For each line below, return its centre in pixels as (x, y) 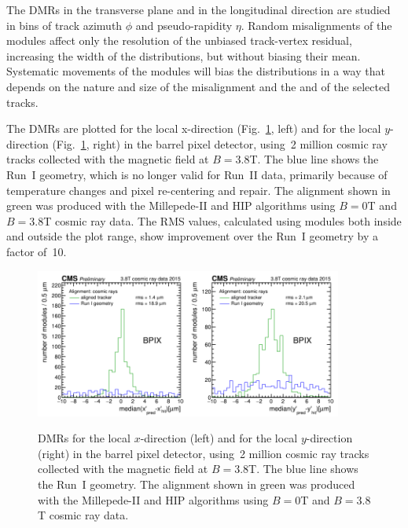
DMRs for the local (84, 438)
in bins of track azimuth (64, 25)
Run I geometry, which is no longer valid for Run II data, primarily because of (197, 174)
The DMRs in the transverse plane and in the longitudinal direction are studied (198, 9)
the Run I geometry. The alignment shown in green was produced (197, 484)
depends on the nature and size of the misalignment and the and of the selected (198, 86)
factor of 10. (37, 251)
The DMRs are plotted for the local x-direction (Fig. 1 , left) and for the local (194, 128)
